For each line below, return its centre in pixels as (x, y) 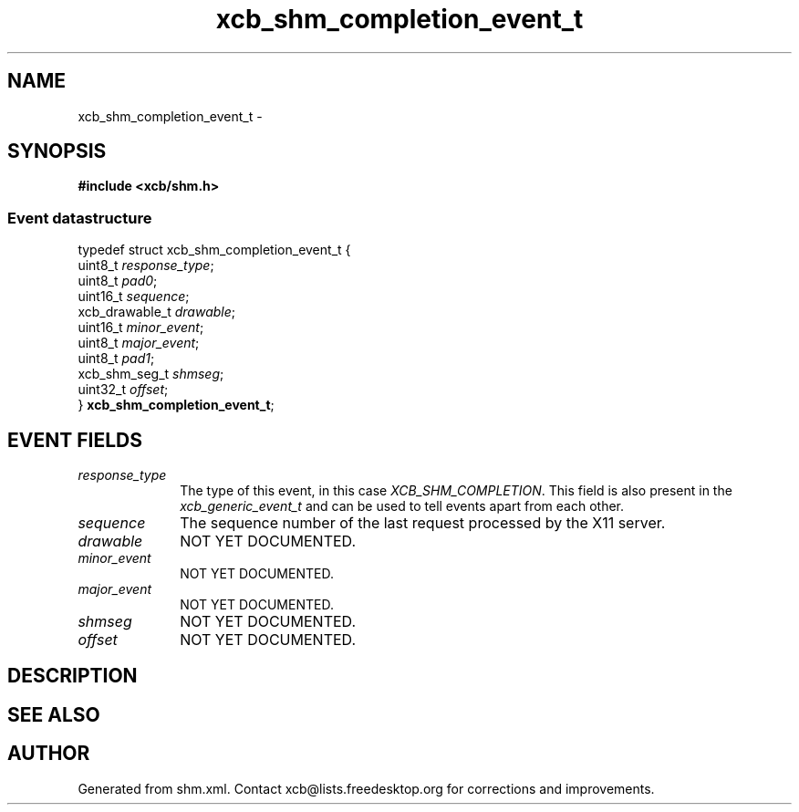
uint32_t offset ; (123, 390)
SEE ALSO (54, 714)
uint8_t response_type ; (146, 265)
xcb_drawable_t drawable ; (157, 312)
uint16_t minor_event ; (141, 328)
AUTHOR (49, 754)
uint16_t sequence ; (134, 297)
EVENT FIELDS (75, 440)
